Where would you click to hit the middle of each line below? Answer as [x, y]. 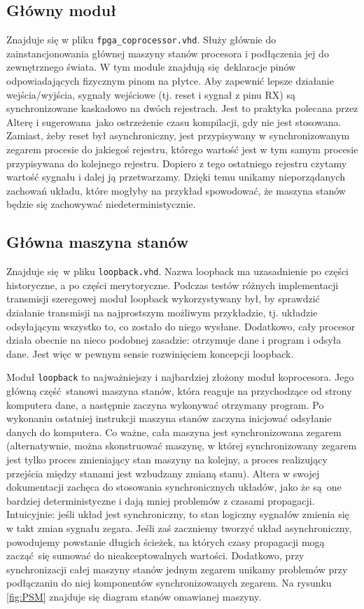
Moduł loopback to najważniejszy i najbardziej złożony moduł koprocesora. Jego [180, 377]
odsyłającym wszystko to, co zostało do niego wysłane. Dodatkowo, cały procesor [181, 326]
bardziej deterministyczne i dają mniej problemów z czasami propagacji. [161, 500]
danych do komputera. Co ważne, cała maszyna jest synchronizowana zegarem [174, 432]
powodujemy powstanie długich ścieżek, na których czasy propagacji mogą [166, 541]
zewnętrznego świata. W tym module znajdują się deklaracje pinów [151, 67]
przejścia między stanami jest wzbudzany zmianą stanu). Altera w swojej [163, 473]
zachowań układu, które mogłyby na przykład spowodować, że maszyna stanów [176, 190]
